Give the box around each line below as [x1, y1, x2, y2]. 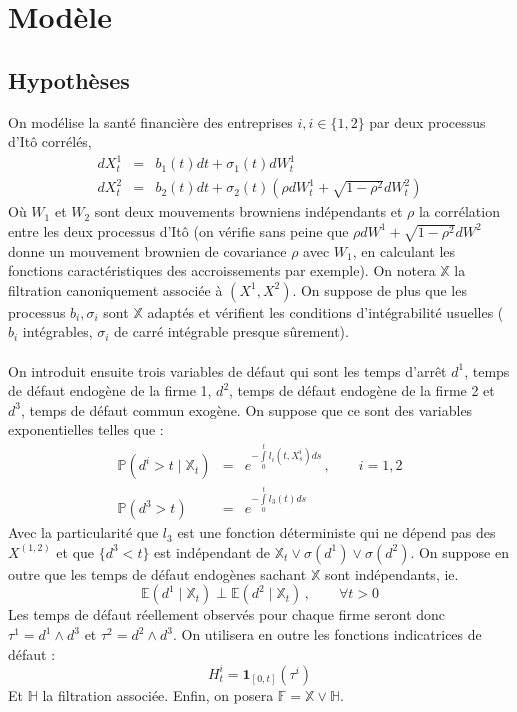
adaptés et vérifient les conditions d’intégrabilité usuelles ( [147, 301, 504, 322]
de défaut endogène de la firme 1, [8, 380, 212, 401]
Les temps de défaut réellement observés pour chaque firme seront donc [8, 604, 446, 625]
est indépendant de [154, 541, 271, 562]
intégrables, [22, 321, 93, 342]
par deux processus [369, 111, 486, 132]
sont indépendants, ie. [324, 563, 459, 584]
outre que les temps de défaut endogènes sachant [8, 563, 307, 584]
